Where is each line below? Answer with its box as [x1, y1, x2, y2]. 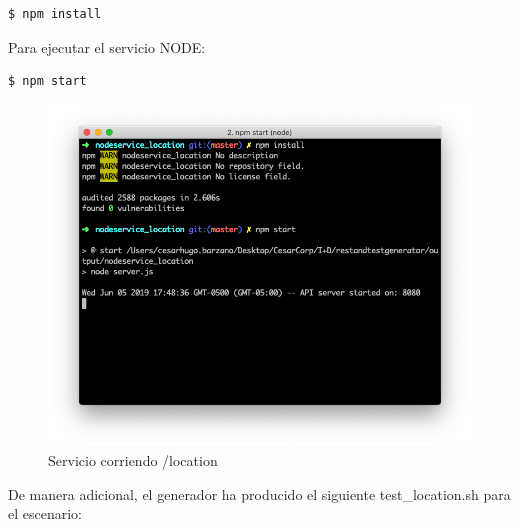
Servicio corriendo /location [48, 450, 218, 471]
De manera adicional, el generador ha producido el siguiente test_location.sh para [8, 483, 511, 504]
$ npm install [8, 7, 102, 21]
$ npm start [8, 74, 87, 89]
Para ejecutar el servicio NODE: [8, 36, 206, 57]
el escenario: [8, 503, 82, 524]
